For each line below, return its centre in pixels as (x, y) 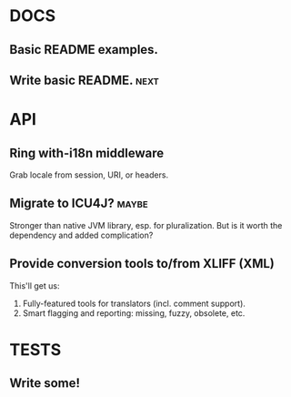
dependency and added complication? (81, 235)
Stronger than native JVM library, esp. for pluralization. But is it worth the (146, 225)
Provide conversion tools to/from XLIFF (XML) (142, 264)
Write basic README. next (84, 80)
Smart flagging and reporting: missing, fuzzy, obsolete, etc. (134, 313)
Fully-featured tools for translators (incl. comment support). (134, 303)
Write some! (45, 383)
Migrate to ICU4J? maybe (79, 204)
